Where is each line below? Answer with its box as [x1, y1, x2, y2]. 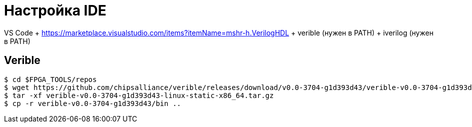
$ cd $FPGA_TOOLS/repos [4, 75, 97, 83]
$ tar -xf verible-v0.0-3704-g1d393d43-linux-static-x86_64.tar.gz [4, 91, 274, 99]
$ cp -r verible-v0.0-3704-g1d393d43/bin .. [4, 99, 181, 107]
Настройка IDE [4, 2, 106, 19]
